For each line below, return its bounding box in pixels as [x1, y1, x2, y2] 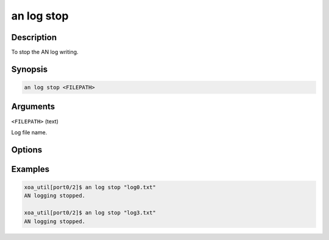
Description [11, 32, 57, 43]
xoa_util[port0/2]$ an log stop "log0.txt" [24, 183, 157, 191]
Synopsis [11, 64, 48, 74]
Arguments [11, 101, 55, 112]
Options [11, 145, 43, 155]
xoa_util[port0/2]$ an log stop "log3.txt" [24, 210, 157, 216]
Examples [11, 164, 50, 174]
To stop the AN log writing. [11, 49, 79, 56]
